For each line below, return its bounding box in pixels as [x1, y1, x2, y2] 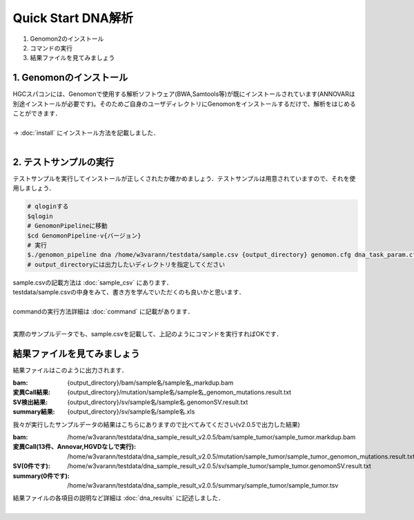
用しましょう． [12, 184, 55, 193]
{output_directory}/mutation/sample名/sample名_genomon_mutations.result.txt [67, 388, 292, 396]
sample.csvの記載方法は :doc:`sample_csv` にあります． [12, 278, 172, 287]
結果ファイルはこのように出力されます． [12, 366, 128, 374]
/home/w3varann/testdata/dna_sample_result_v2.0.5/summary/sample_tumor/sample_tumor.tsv [67, 481, 339, 490]
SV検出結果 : [12, 398, 48, 406]
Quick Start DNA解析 [12, 10, 134, 26]
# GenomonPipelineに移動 [27, 222, 108, 230]
